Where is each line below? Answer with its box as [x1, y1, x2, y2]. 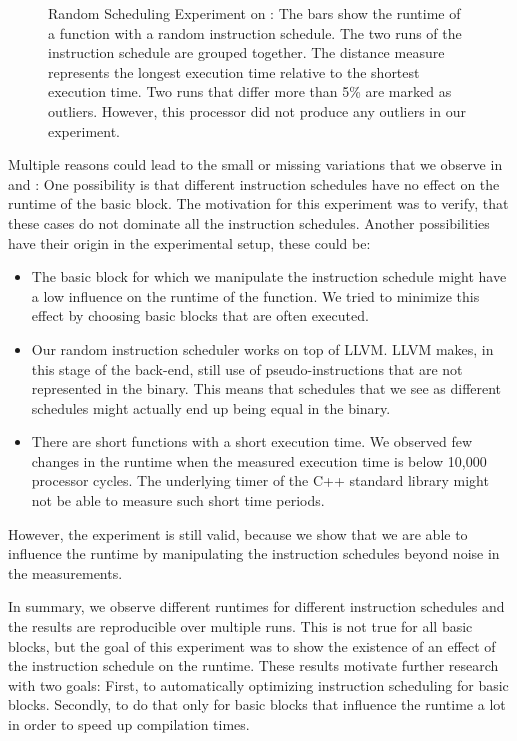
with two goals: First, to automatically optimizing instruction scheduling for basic [8, 674, 509, 695]
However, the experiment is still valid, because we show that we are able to [8, 523, 468, 544]
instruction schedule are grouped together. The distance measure [48, 42, 445, 63]
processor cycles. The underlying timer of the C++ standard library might [31, 470, 489, 491]
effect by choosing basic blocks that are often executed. [31, 305, 369, 326]
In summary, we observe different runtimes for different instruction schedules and [8, 596, 505, 617]
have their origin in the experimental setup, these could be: [8, 232, 371, 253]
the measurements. [8, 562, 123, 583]
